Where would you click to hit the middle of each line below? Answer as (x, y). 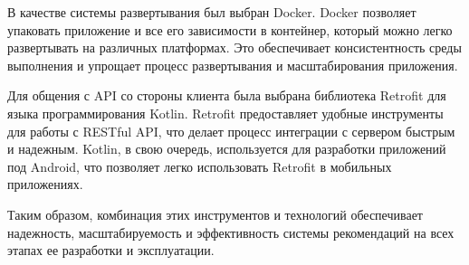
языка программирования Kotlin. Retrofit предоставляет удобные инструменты (225, 113)
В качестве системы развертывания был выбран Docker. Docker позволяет (212, 12)
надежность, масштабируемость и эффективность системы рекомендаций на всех (231, 232)
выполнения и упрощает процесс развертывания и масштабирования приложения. (233, 65)
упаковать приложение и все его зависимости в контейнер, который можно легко (230, 29)
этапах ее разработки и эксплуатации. (111, 250)
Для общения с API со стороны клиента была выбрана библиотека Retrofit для (227, 95)
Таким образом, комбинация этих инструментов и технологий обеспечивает (215, 214)
